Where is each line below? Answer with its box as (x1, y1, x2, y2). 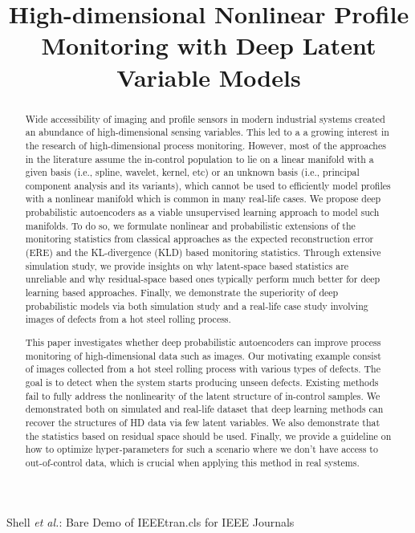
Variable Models (116, 60, 301, 93)
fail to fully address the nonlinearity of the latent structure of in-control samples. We (25, 389, 380, 402)
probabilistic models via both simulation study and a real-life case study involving (25, 299, 368, 312)
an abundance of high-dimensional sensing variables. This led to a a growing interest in (25, 125, 389, 139)
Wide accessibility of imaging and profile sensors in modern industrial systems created (25, 112, 385, 125)
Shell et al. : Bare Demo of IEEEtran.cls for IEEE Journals (6, 513, 295, 530)
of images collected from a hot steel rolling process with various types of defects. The (25, 362, 380, 376)
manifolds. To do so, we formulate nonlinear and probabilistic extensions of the (25, 218, 356, 232)
